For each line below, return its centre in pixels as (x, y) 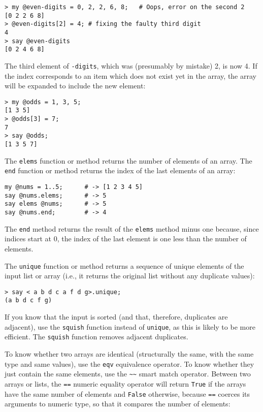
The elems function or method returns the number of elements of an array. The (128, 160)
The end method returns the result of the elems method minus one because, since (132, 228)
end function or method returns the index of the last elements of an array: (120, 170)
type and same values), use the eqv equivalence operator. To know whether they (129, 363)
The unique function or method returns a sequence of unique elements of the (124, 265)
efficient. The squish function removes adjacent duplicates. (96, 337)
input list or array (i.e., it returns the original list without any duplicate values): (130, 276)
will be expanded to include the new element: (75, 86)
